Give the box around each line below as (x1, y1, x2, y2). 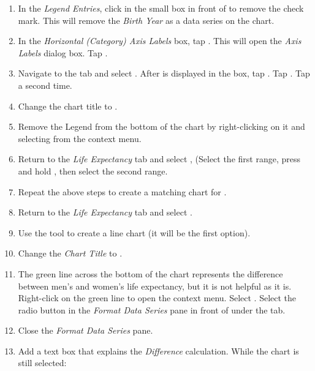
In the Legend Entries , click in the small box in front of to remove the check (18, 2, 304, 14)
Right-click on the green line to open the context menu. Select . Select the (18, 291, 297, 304)
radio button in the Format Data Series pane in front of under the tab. (18, 303, 286, 316)
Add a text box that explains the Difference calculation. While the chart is (18, 344, 299, 357)
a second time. (18, 78, 72, 91)
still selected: (18, 356, 67, 369)
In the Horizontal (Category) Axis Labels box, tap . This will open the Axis (18, 34, 302, 47)
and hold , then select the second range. (18, 164, 168, 177)
